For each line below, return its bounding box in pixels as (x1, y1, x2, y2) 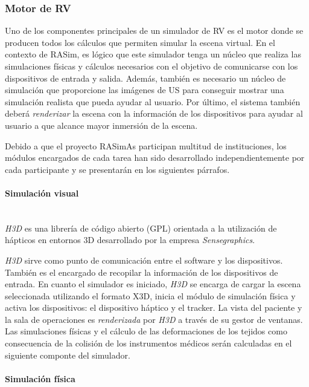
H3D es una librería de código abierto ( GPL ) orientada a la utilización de (5, 221, 277, 234)
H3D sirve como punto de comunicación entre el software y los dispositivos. (5, 253, 283, 266)
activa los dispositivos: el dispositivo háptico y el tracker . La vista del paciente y (5, 301, 302, 314)
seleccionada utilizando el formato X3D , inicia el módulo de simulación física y (5, 289, 296, 302)
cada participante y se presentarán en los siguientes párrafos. (5, 163, 230, 175)
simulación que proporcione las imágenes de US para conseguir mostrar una (5, 83, 284, 96)
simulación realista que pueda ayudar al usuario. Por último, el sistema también (5, 95, 301, 108)
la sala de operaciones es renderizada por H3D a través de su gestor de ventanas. (5, 313, 303, 325)
